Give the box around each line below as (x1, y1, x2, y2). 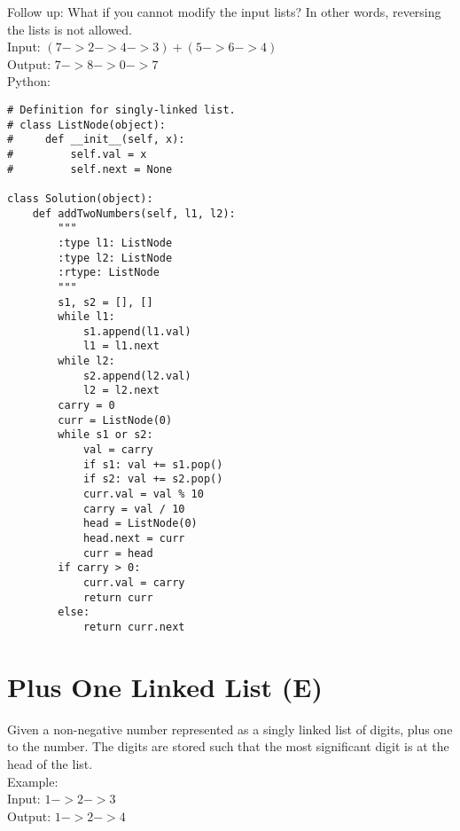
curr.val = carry (82, 576, 185, 589)
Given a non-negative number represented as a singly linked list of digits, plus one (7, 719, 453, 738)
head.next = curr (82, 532, 185, 545)
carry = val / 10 (82, 502, 185, 515)
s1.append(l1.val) (82, 325, 191, 338)
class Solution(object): (7, 192, 153, 205)
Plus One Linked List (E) (7, 668, 323, 704)
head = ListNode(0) (82, 517, 198, 530)
